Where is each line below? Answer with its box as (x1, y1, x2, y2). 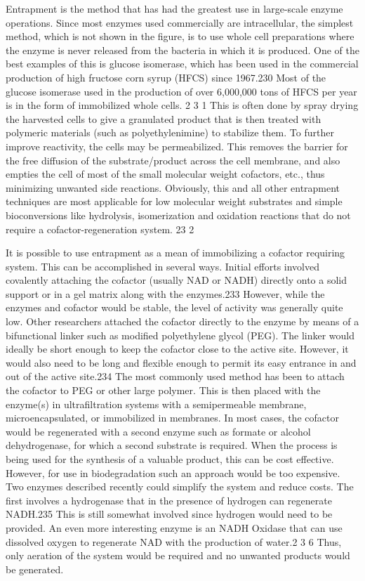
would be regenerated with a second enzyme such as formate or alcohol (6, 424, 311, 438)
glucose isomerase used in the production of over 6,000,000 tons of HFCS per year (6, 84, 357, 98)
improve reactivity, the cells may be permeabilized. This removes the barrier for (6, 138, 348, 153)
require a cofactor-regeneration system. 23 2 (6, 221, 194, 236)
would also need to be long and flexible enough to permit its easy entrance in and (6, 355, 357, 370)
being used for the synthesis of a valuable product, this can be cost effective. (6, 452, 334, 466)
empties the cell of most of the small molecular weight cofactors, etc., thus (6, 167, 325, 181)
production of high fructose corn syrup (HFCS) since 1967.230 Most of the (6, 70, 326, 84)
